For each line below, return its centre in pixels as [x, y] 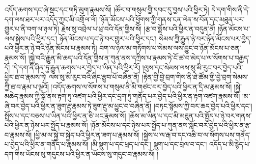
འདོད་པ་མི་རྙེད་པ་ [230, 144]
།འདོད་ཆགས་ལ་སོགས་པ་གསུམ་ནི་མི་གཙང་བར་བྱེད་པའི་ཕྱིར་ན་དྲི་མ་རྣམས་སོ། [141, 86]
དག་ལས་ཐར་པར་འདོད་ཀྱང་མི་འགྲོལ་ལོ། [51, 19]
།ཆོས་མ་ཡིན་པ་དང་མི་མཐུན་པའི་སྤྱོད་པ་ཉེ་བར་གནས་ [190, 115]
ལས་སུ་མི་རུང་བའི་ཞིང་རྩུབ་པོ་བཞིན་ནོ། [94, 77]
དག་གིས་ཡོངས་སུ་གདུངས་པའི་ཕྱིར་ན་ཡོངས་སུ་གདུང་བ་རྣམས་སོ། [80, 153]
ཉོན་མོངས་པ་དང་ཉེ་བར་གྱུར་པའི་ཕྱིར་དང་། [108, 38]
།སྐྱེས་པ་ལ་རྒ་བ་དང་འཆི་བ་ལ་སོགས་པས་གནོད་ [196, 134]
